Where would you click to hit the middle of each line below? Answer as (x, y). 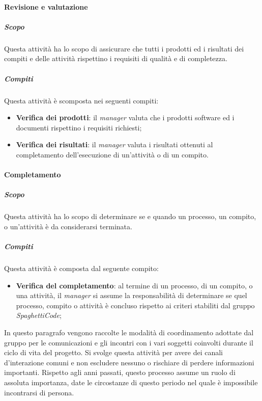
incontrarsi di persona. (39, 392)
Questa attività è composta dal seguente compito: (81, 268)
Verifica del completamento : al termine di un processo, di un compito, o (134, 285)
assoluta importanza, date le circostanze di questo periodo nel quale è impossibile (131, 382)
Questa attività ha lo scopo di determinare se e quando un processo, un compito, (130, 216)
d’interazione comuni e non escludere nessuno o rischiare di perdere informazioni (129, 362)
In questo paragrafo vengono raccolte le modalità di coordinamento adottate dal (129, 332)
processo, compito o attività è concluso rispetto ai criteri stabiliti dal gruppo (135, 305)
